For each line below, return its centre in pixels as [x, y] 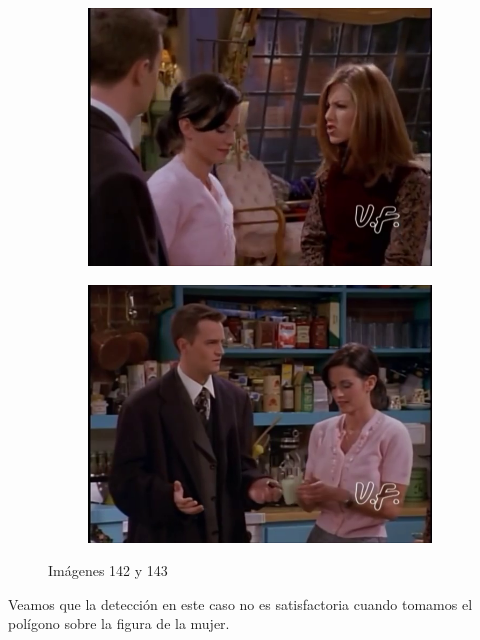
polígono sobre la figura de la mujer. [119, 623]
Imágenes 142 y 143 [108, 570]
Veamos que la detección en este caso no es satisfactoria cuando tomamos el [240, 603]
